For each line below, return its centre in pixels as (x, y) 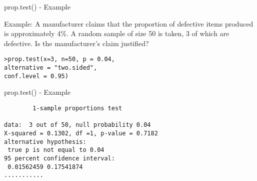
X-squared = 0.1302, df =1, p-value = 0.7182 (81, 133)
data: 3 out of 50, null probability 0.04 (77, 125)
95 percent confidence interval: (59, 158)
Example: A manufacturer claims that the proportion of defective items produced (129, 23)
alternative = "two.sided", (51, 68)
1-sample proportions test (77, 108)
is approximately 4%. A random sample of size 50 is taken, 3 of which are (117, 33)
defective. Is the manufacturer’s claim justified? (76, 43)
